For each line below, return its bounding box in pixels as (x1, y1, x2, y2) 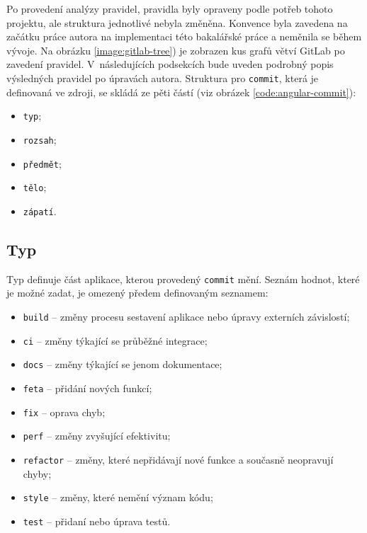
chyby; (23, 466, 52, 481)
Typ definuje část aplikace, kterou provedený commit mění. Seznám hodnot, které (6, 271, 360, 286)
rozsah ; (23, 132, 57, 147)
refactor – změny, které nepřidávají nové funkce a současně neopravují (23, 452, 334, 466)
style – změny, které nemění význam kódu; (23, 490, 213, 505)
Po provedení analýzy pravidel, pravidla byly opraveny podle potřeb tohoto (6, 1, 333, 16)
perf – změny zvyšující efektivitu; (23, 428, 171, 443)
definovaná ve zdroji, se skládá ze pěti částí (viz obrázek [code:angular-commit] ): (6, 84, 356, 99)
